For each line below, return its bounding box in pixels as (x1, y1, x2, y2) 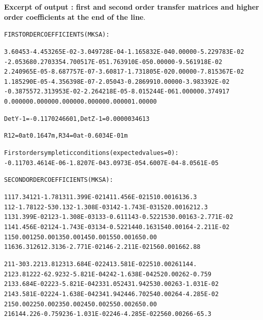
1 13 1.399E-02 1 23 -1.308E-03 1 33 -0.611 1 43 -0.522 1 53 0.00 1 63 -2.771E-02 (4, 213, 234, 221)
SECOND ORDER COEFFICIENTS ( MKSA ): (4, 176, 113, 184)
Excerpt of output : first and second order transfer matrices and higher (4, 2, 259, 12)
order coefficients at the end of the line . (4, 11, 146, 22)
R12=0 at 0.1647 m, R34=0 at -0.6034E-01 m (4, 132, 128, 140)
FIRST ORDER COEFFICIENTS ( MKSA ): (4, 31, 110, 39)
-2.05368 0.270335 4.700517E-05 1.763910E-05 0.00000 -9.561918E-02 (4, 58, 222, 66)
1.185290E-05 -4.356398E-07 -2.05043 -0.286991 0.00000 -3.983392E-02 (4, 78, 229, 85)
